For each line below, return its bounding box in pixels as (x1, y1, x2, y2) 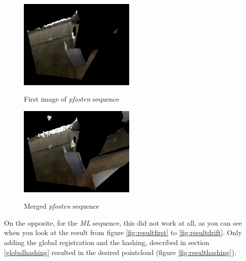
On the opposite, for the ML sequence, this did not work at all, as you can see (4, 217, 242, 228)
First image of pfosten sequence (24, 94, 119, 104)
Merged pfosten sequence (24, 201, 99, 211)
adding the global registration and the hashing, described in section (4, 237, 210, 247)
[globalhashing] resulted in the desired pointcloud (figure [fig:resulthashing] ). (4, 247, 237, 257)
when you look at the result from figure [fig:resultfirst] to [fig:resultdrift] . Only (4, 227, 242, 238)
